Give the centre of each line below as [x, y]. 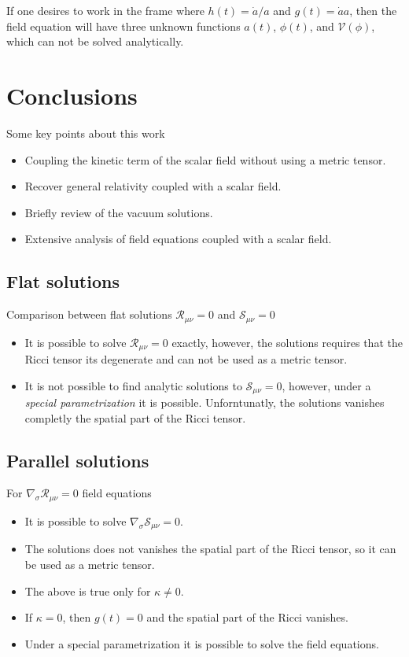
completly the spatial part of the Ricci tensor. [135, 417]
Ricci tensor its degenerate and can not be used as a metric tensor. [186, 358]
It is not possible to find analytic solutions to [133, 385]
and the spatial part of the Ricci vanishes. [247, 617]
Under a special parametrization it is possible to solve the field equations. [202, 643]
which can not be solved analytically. [95, 41]
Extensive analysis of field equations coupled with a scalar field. [178, 239]
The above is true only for [88, 591]
